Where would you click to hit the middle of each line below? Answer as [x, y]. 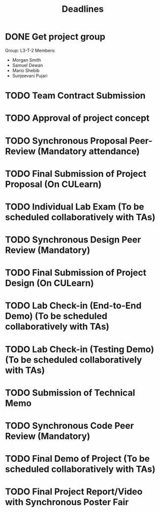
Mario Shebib [26, 70]
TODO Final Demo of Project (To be [78, 459]
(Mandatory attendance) [89, 151]
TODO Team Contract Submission [76, 96]
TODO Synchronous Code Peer [70, 426]
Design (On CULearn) [49, 283]
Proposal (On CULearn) [53, 184]
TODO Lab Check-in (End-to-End [73, 306]
